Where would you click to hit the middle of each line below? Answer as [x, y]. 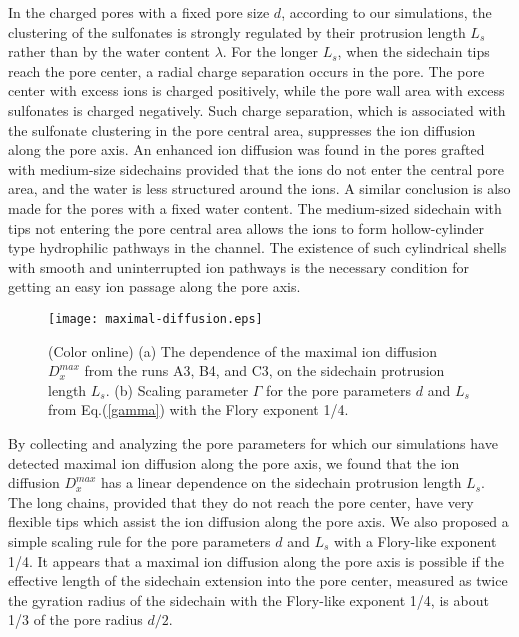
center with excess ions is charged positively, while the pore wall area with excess [256, 90]
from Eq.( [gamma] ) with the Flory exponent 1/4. [198, 409]
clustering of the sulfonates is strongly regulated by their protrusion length [237, 31]
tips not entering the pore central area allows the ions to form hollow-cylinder [246, 227]
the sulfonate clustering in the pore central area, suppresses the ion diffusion [242, 129]
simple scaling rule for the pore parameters [139, 540]
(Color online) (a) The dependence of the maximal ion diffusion [243, 350]
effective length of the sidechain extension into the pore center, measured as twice [258, 580]
